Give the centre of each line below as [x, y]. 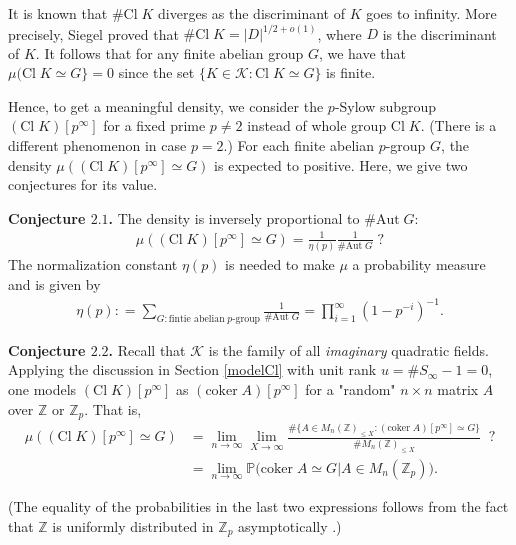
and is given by [54, 283]
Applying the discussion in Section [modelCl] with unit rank [192, 369]
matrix [458, 389]
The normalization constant [93, 264]
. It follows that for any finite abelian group [169, 52]
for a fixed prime [154, 125]
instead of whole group [317, 125]
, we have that [362, 52]
